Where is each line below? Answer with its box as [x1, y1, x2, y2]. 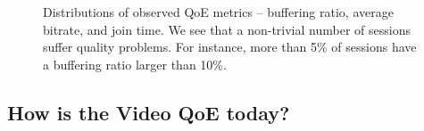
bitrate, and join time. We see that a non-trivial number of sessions [43, 20, 411, 38]
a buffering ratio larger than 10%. [43, 54, 227, 73]
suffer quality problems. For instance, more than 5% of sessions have [43, 37, 417, 56]
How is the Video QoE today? [7, 98, 290, 126]
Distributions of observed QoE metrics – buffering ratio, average [43, 3, 394, 20]
